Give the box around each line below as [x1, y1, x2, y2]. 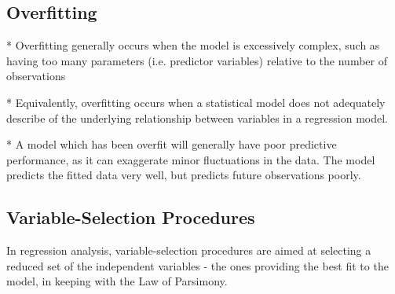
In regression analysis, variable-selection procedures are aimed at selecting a [6, 242, 371, 259]
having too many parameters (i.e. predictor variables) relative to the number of [6, 52, 387, 68]
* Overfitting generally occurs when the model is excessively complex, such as [6, 37, 380, 53]
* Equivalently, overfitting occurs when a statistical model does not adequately [6, 94, 386, 110]
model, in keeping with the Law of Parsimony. [6, 273, 228, 289]
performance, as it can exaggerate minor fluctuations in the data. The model [6, 151, 375, 167]
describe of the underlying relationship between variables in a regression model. [6, 109, 388, 126]
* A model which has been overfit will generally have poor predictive [6, 136, 337, 153]
